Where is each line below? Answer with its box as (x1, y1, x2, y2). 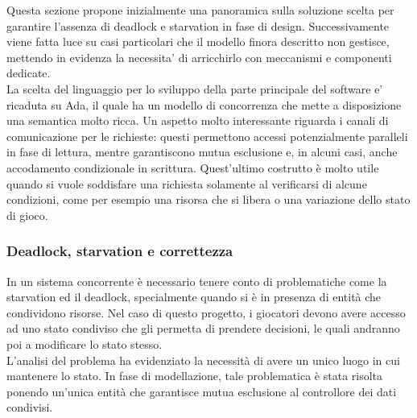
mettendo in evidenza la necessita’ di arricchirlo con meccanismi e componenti (6, 48, 392, 65)
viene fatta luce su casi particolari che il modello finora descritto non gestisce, (6, 33, 390, 50)
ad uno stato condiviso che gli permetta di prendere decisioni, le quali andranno (6, 320, 400, 337)
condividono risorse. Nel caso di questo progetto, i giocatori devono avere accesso (6, 304, 406, 321)
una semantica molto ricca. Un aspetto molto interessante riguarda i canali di (6, 112, 389, 129)
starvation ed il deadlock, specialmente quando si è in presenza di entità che (6, 288, 382, 305)
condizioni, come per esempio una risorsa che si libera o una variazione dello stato (6, 191, 411, 208)
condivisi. (6, 399, 53, 416)
